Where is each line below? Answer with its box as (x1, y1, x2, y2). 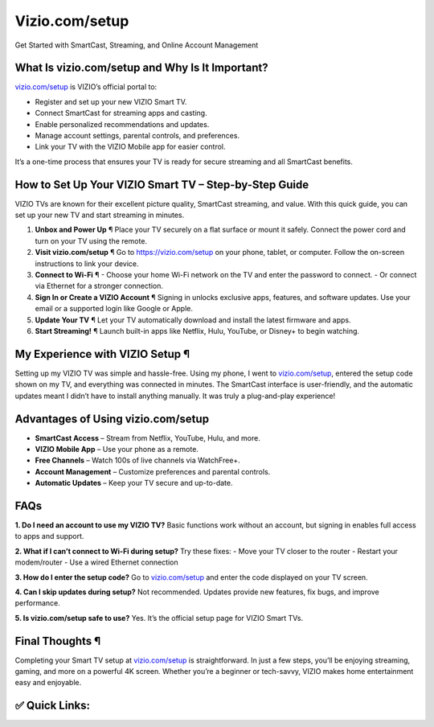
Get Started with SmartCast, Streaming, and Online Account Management (14, 40, 259, 50)
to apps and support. (14, 532, 84, 541)
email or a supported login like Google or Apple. (35, 304, 193, 314)
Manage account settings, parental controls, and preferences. (35, 131, 240, 141)
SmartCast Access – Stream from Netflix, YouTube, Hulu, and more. (35, 433, 260, 442)
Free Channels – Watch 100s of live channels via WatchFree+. (35, 455, 240, 466)
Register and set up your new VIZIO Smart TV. (35, 97, 187, 106)
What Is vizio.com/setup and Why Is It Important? (14, 61, 268, 75)
